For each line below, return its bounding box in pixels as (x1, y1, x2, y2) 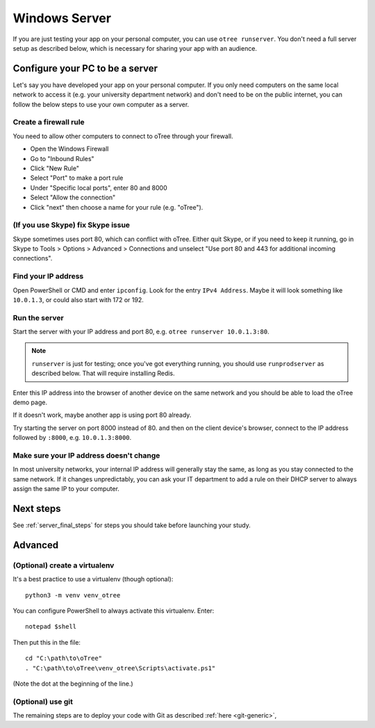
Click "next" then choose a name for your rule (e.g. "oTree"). (30, 203, 203, 211)
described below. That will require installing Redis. (31, 369, 175, 378)
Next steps (12, 502, 61, 514)
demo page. (12, 398, 48, 406)
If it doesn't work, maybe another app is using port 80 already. (12, 411, 192, 420)
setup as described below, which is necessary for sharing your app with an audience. (12, 44, 257, 52)
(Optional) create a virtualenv (12, 560, 115, 570)
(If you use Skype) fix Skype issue (12, 220, 131, 230)
